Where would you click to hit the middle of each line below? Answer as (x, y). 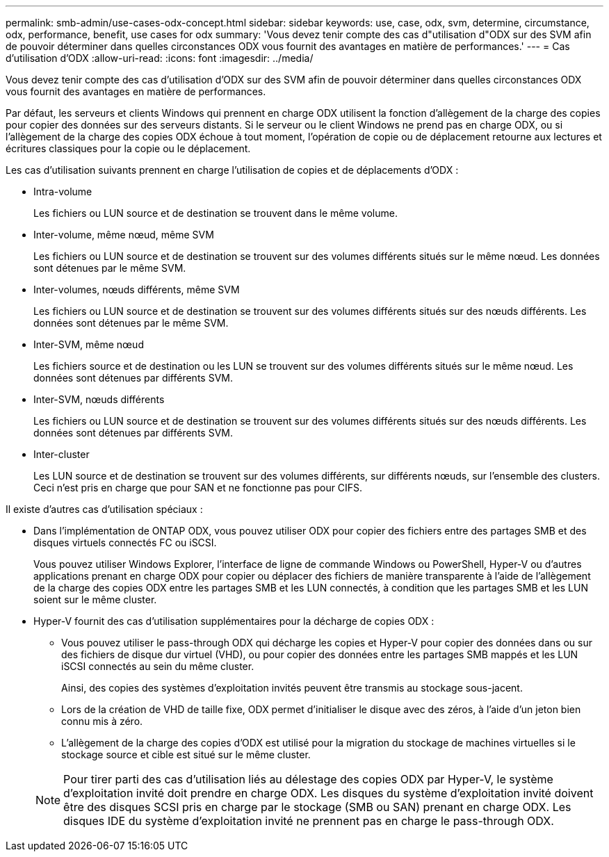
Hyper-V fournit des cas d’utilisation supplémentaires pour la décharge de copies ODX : (234, 621)
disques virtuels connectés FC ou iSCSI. (125, 542)
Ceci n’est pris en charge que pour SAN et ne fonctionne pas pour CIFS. (198, 488)
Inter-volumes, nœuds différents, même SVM (137, 289)
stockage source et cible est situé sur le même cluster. (186, 754)
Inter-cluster (62, 454)
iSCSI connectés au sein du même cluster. (158, 666)
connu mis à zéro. (102, 721)
